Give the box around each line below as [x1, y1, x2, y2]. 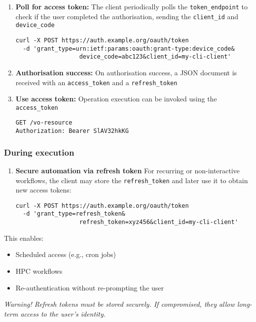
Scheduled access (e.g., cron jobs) [15, 249, 116, 259]
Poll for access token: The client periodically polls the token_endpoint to [15, 1, 248, 11]
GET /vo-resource [15, 119, 73, 127]
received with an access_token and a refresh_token [15, 77, 178, 87]
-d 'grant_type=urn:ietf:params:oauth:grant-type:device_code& [23, 45, 235, 52]
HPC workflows [15, 265, 63, 276]
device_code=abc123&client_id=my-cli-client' [79, 53, 231, 61]
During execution [4, 146, 74, 158]
